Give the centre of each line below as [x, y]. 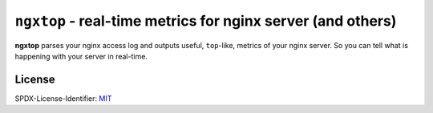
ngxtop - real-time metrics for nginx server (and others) [206, 21]
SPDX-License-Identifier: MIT [63, 98]
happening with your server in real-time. [81, 56]
